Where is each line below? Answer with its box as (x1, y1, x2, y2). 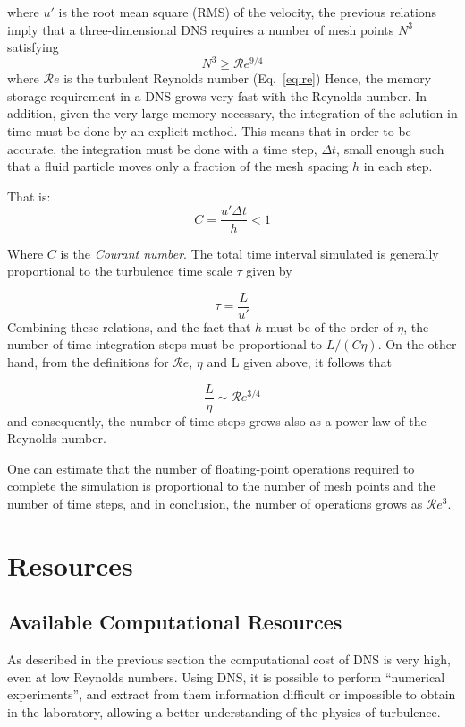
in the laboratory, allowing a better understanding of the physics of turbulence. (7, 702, 441, 721)
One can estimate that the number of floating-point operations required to (7, 458, 415, 477)
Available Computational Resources (7, 608, 342, 636)
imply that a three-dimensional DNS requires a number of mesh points (7, 20, 394, 38)
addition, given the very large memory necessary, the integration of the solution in (7, 104, 458, 123)
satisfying (7, 38, 59, 56)
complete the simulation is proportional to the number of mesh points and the (7, 476, 435, 495)
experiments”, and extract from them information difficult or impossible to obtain (7, 685, 456, 704)
